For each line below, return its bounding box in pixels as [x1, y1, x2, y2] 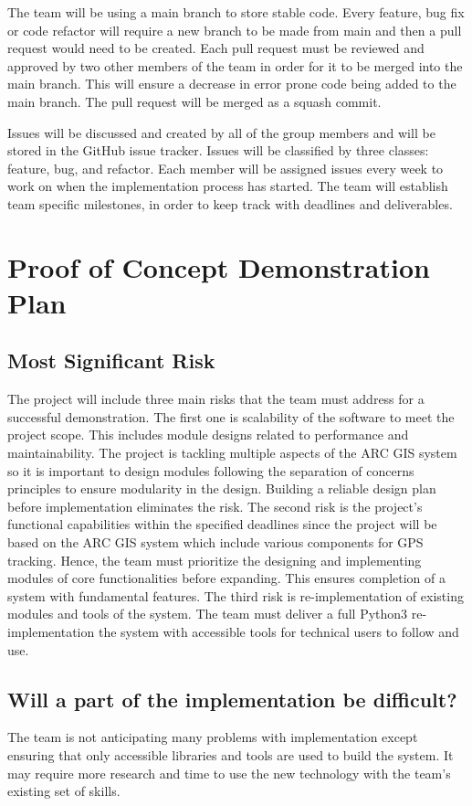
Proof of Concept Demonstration [7, 248, 430, 285]
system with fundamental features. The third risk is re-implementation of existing [7, 586, 464, 605]
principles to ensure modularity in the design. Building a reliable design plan [7, 479, 436, 498]
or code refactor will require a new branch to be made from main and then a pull [7, 20, 462, 39]
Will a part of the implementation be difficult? [7, 684, 457, 713]
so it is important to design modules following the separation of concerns [7, 461, 414, 480]
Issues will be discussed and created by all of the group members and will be [7, 122, 435, 142]
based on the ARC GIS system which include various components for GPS [7, 533, 424, 552]
